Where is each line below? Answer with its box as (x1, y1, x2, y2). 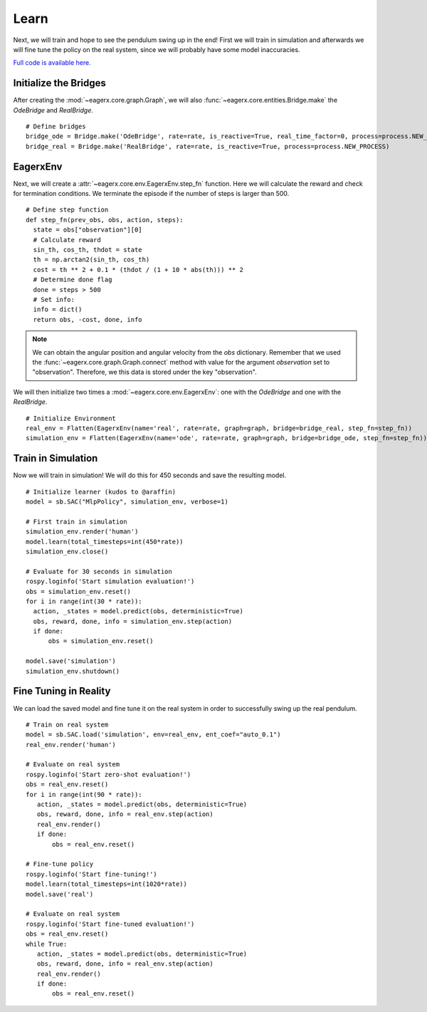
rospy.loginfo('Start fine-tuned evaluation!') (26, 919, 195, 928)
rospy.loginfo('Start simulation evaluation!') (26, 578, 195, 585)
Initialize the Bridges (13, 77, 107, 89)
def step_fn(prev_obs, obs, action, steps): (26, 216, 184, 224)
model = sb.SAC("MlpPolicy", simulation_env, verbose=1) (26, 497, 229, 506)
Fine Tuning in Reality (13, 685, 111, 697)
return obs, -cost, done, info (33, 315, 142, 323)
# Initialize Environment (26, 414, 117, 422)
